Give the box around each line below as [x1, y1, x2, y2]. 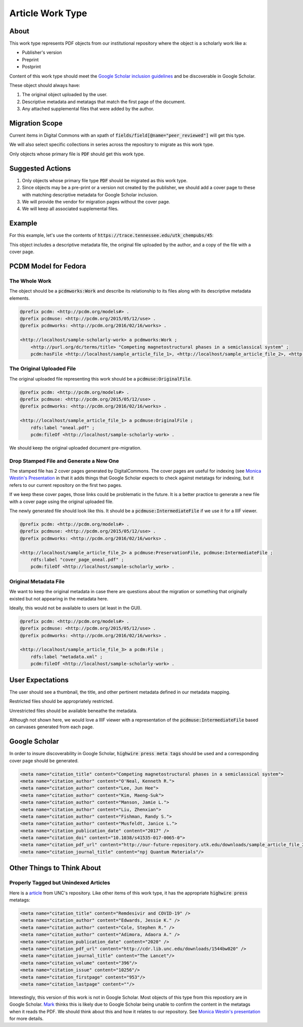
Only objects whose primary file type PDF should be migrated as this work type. [22, 177, 188, 183]
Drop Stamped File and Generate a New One [9, 457, 119, 464]
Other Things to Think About [9, 864, 101, 873]
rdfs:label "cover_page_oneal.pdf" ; [30, 557, 124, 562]
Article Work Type [9, 8, 87, 19]
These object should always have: [9, 83, 80, 89]
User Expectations [9, 676, 69, 684]
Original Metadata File [9, 578, 65, 585]
